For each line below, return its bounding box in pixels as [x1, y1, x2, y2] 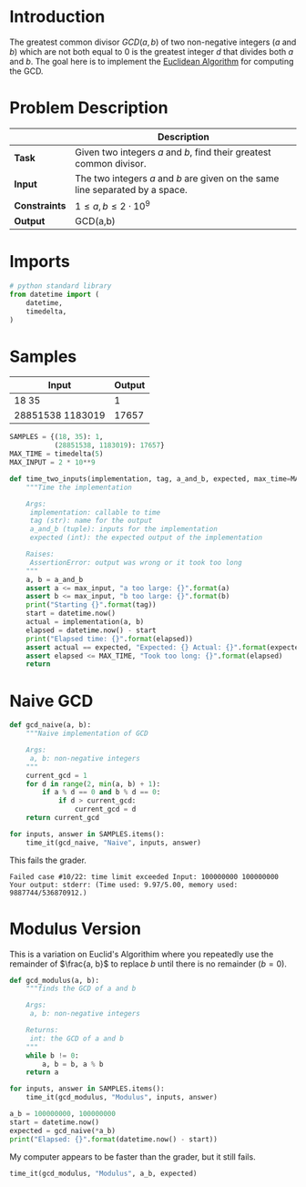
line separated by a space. [75, 183, 189, 196]
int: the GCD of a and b [29, 1034, 125, 1043]
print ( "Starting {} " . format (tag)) [25, 600, 157, 609]
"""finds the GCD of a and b [25, 984, 137, 994]
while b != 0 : [25, 1050, 79, 1060]
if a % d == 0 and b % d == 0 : [42, 788, 161, 797]
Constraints [14, 199, 66, 211]
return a [25, 1068, 59, 1077]
